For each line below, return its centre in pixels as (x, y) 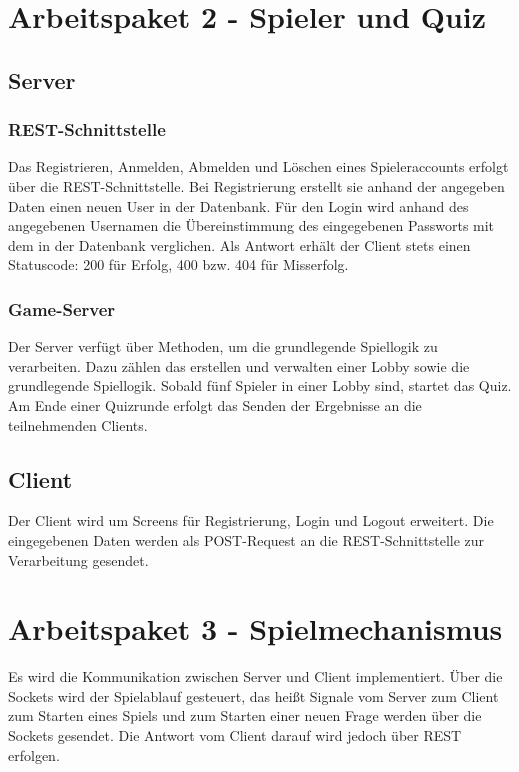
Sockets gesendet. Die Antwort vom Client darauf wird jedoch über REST (235, 735)
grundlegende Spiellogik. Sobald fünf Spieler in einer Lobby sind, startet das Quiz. (260, 385)
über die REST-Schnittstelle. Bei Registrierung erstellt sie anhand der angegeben (256, 185)
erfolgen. (34, 754)
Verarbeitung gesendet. (78, 559)
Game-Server (62, 308)
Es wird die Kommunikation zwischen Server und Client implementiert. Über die (255, 676)
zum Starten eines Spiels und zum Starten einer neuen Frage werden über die (245, 715)
